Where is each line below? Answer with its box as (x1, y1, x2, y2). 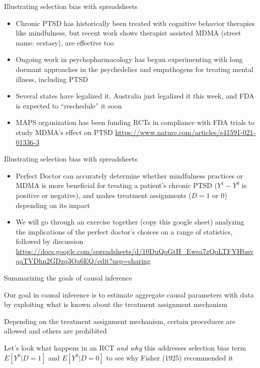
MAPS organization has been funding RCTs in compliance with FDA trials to (15, 117, 254, 127)
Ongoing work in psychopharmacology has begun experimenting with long (15, 54, 243, 64)
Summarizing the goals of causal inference (4, 272, 132, 283)
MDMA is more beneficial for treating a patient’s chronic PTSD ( (15, 180, 217, 190)
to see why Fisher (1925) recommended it (106, 352, 233, 362)
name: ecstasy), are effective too (15, 37, 114, 47)
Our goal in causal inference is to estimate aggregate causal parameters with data (4, 289, 254, 299)
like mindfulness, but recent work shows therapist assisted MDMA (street (15, 27, 241, 38)
